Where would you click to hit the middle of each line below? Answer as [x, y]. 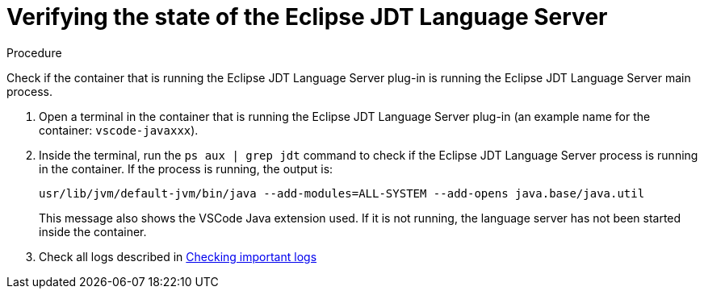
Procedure [34, 52]
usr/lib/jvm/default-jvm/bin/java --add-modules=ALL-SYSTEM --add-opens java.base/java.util [342, 193]
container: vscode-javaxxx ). [119, 130]
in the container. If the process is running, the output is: [186, 168]
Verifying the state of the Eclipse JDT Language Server [307, 17]
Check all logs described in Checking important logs [178, 256]
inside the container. [93, 231]
